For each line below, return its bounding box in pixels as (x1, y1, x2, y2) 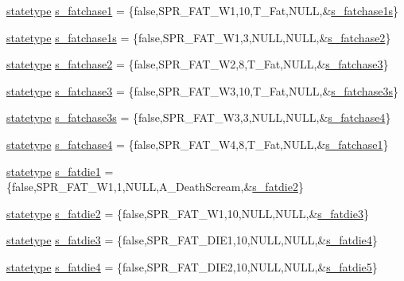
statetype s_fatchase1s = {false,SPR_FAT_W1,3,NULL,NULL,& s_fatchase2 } (6, 29, 391, 45)
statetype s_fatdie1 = (6, 162, 114, 179)
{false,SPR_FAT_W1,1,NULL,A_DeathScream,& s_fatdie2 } (6, 178, 304, 195)
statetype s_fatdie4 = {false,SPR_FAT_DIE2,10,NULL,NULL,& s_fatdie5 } (6, 258, 378, 275)
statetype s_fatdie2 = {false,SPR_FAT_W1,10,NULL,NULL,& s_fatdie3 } (6, 205, 369, 221)
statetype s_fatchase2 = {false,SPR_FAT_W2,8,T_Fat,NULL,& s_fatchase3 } (6, 56, 389, 72)
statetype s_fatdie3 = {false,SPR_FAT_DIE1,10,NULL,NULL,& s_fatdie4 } (6, 232, 378, 248)
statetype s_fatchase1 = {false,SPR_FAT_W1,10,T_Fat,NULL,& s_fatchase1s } (6, 2, 398, 18)
